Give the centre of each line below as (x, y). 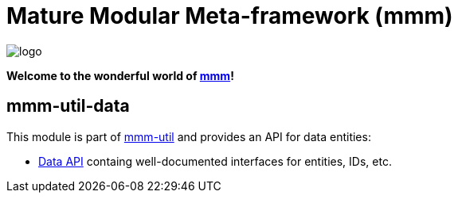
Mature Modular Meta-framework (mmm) (230, 16)
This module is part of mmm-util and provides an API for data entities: (189, 136)
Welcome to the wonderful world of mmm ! (120, 75)
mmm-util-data (68, 106)
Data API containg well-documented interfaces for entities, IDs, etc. (215, 161)
